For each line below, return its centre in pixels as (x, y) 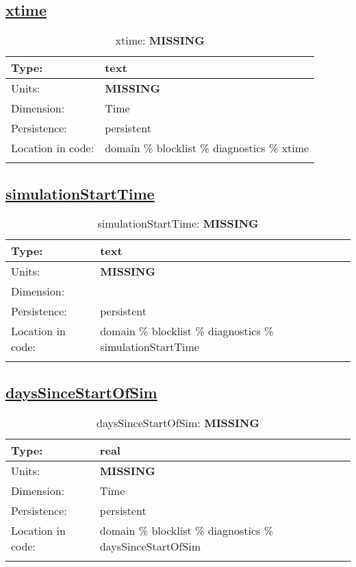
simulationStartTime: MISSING (178, 224)
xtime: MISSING (160, 40)
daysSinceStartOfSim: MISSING (178, 422)
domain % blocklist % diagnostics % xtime (207, 148)
